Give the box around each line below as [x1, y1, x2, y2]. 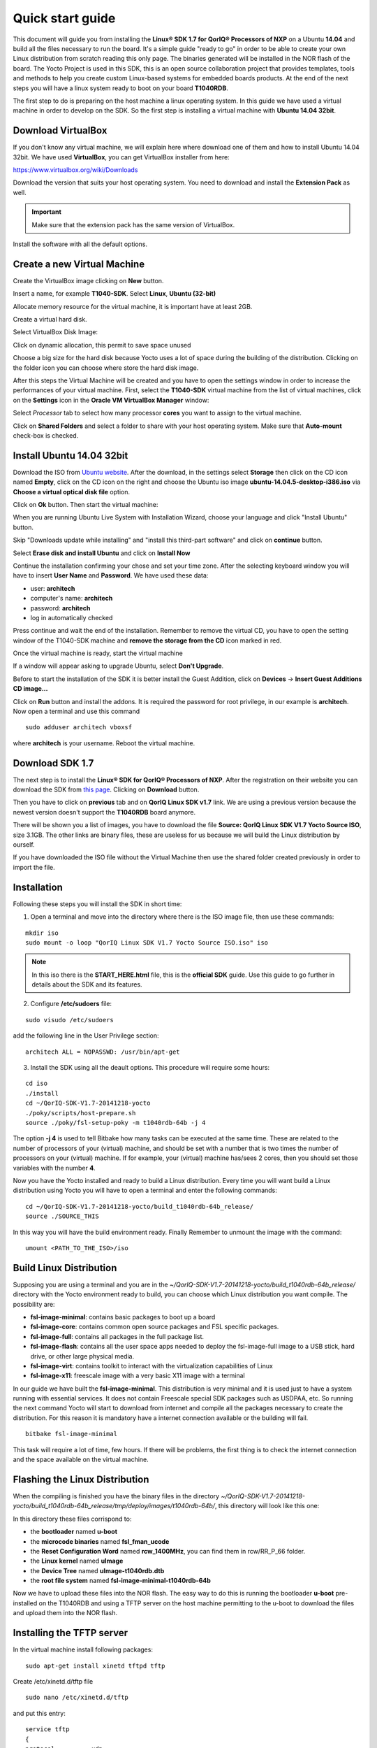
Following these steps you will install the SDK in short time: [13, 899, 182, 908]
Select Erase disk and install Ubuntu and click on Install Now [13, 549, 191, 557]
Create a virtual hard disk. [13, 315, 87, 323]
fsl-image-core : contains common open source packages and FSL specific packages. [30, 1322, 279, 1331]
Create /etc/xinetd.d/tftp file [13, 1677, 94, 1685]
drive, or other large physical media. [30, 1352, 135, 1360]
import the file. [13, 863, 55, 871]
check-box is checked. [13, 431, 79, 440]
